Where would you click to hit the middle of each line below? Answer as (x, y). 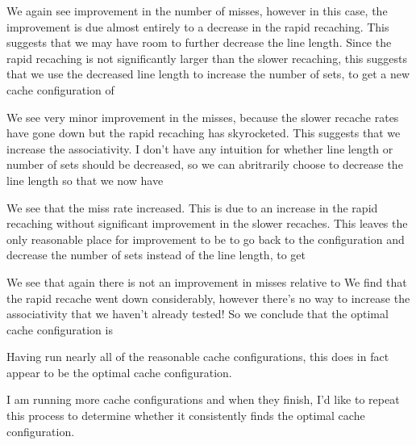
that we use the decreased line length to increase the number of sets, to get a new (208, 74)
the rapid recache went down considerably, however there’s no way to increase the (208, 298)
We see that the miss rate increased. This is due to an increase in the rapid (192, 207)
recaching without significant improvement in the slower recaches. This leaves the (207, 223)
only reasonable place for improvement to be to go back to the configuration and (206, 239)
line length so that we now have (85, 180)
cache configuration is (60, 329)
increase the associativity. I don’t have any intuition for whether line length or (200, 148)
